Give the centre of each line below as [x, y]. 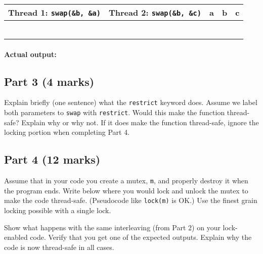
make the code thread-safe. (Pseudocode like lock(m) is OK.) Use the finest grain [131, 200]
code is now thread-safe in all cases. [59, 247]
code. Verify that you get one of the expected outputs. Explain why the [141, 237]
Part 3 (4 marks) [49, 81]
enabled [16, 237]
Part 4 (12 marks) [52, 159]
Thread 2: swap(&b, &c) [155, 12]
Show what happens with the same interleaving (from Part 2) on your [112, 227]
